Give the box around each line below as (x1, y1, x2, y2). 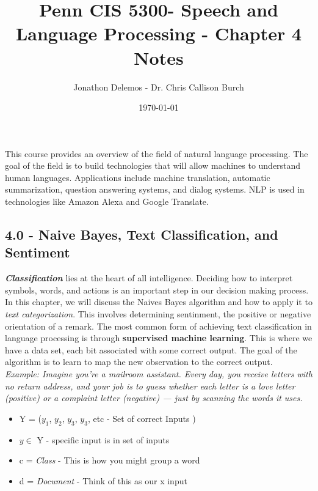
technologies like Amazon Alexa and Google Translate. (5, 195, 209, 208)
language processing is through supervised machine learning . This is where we (5, 331, 313, 344)
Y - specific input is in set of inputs (37, 433, 170, 446)
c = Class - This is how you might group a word (19, 454, 200, 467)
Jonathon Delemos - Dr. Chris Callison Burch (73, 80, 244, 93)
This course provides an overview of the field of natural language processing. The (5, 147, 308, 160)
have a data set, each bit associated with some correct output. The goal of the (5, 343, 297, 356)
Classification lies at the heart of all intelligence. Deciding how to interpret (5, 271, 293, 284)
